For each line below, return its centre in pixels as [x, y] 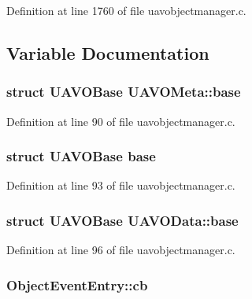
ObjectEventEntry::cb [77, 284]
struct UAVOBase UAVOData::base [122, 220]
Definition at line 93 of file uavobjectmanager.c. [121, 185]
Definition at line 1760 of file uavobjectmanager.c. [126, 10]
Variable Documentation [108, 52]
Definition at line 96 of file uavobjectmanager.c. [121, 250]
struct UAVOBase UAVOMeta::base [124, 92]
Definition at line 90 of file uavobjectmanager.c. [121, 121]
